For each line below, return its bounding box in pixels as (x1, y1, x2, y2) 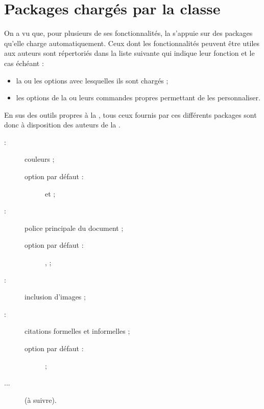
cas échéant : (4, 57, 44, 68)
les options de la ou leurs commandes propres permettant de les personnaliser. (16, 92, 260, 103)
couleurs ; (25, 154, 55, 164)
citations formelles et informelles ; (25, 326, 130, 336)
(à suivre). (25, 394, 57, 405)
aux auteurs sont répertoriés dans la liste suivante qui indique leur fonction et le (4, 48, 255, 58)
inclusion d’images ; (25, 291, 86, 302)
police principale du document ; (25, 222, 124, 233)
